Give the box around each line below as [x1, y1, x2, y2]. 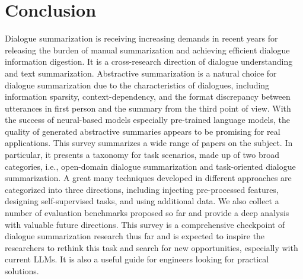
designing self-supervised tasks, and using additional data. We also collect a [5, 195, 279, 207]
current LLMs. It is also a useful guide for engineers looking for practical [5, 253, 269, 265]
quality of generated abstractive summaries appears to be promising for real [5, 125, 280, 137]
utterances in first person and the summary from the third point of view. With [5, 102, 291, 114]
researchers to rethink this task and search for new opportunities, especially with [5, 241, 298, 253]
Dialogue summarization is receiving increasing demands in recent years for [5, 32, 278, 45]
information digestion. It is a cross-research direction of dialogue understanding [5, 55, 293, 68]
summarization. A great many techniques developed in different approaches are [5, 172, 292, 184]
